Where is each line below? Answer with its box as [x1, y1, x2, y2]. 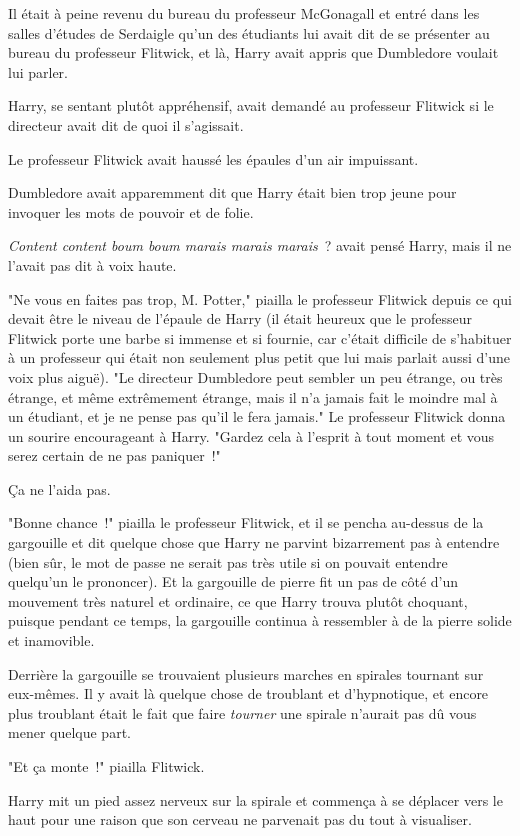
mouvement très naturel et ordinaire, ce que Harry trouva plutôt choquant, [8, 590, 468, 611]
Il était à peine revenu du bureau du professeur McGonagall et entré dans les [8, 3, 480, 23]
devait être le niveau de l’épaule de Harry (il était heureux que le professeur [8, 308, 472, 329]
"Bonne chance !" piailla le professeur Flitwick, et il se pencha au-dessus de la [8, 512, 484, 533]
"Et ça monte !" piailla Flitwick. [8, 756, 205, 776]
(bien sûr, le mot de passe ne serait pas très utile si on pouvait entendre [8, 551, 448, 572]
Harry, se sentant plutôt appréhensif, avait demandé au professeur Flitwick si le [8, 95, 494, 116]
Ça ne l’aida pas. [8, 478, 111, 499]
